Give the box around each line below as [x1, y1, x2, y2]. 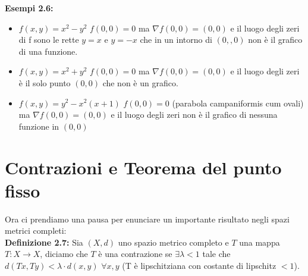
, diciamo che [40, 247, 88, 260]
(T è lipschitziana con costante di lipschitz [122, 259, 276, 272]
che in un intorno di [140, 33, 212, 46]
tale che [202, 247, 231, 260]
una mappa [239, 236, 280, 248]
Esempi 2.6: [5, 2, 54, 14]
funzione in [18, 120, 59, 132]
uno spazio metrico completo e [118, 236, 229, 248]
